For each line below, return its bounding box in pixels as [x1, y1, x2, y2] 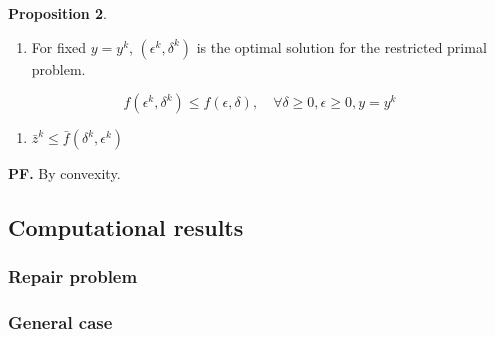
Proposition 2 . [8, 3, 107, 23]
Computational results [8, 212, 244, 243]
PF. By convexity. [8, 163, 121, 184]
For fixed [31, 36, 87, 57]
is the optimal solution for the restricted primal [196, 36, 487, 57]
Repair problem [8, 264, 138, 289]
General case [8, 310, 113, 335]
